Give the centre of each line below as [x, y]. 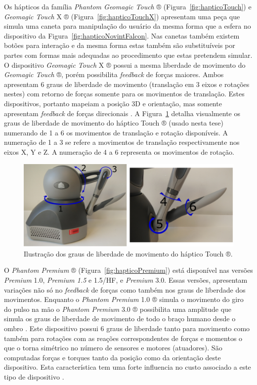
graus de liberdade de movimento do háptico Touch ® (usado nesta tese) [114, 123]
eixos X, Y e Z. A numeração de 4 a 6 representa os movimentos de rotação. [119, 151]
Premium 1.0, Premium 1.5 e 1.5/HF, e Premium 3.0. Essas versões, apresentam [126, 279]
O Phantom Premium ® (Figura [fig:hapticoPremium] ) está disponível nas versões [128, 270]
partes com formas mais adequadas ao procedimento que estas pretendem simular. [128, 55]
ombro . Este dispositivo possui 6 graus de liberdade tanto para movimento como [127, 328]
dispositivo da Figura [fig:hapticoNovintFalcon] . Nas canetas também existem [122, 35]
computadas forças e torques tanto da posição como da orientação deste [112, 357]
